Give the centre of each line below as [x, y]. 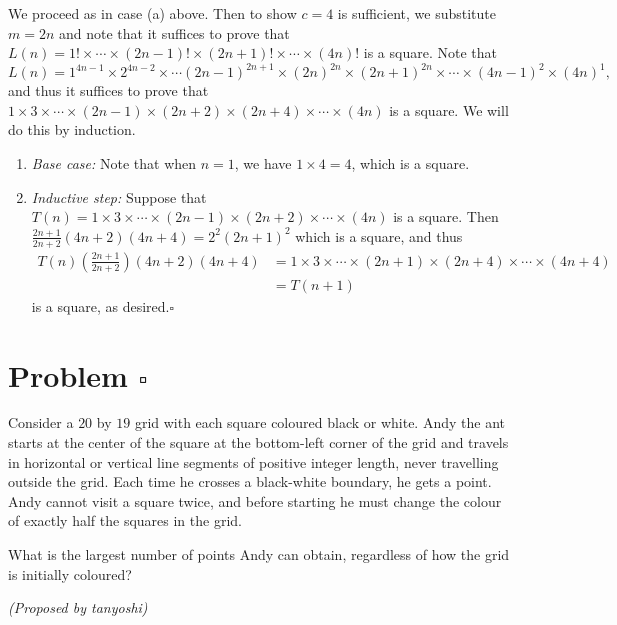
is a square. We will [449, 109]
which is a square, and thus [379, 235]
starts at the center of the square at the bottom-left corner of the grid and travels [258, 442]
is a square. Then [446, 216]
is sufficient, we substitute [417, 13]
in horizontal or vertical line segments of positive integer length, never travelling [253, 461]
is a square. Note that [430, 52]
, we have [263, 163]
